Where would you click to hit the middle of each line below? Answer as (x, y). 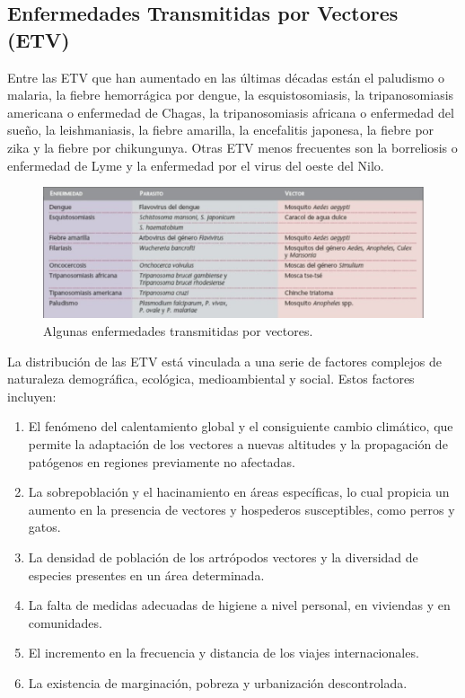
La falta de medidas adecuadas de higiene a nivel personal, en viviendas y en (239, 605)
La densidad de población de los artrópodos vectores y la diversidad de (223, 557)
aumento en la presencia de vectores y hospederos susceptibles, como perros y (241, 509)
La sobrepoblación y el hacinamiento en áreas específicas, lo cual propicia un (239, 492)
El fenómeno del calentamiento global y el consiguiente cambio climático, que (241, 426)
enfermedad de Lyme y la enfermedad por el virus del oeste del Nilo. (196, 165)
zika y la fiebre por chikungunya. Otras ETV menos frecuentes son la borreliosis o (232, 147)
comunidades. (65, 622)
